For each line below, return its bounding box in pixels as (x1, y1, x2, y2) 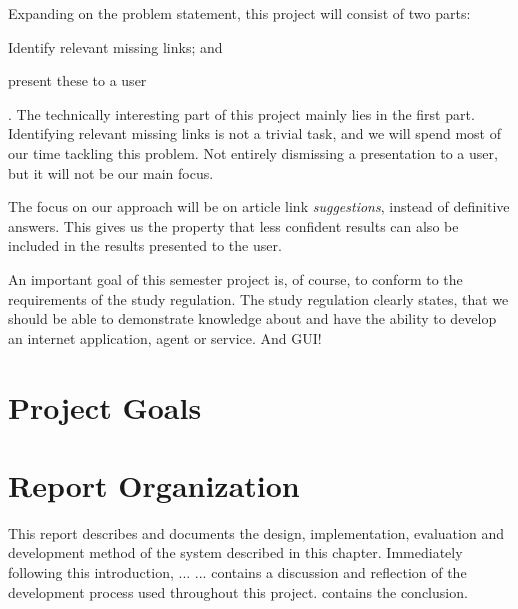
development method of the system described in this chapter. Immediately (8, 542, 463, 563)
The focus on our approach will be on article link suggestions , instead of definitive (8, 196, 510, 217)
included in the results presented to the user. (8, 235, 282, 256)
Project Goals (8, 386, 202, 427)
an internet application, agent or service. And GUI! (8, 327, 322, 348)
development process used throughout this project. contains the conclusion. (8, 581, 468, 602)
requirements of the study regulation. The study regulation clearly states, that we (8, 288, 509, 309)
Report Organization (8, 464, 300, 505)
